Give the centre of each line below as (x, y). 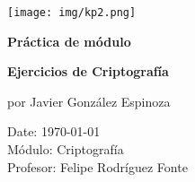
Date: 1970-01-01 (54, 131)
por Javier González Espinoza (89, 101)
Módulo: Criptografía (66, 149)
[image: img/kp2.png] (72, 13)
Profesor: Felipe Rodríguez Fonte (97, 166)
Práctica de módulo (69, 41)
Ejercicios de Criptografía (88, 71)
